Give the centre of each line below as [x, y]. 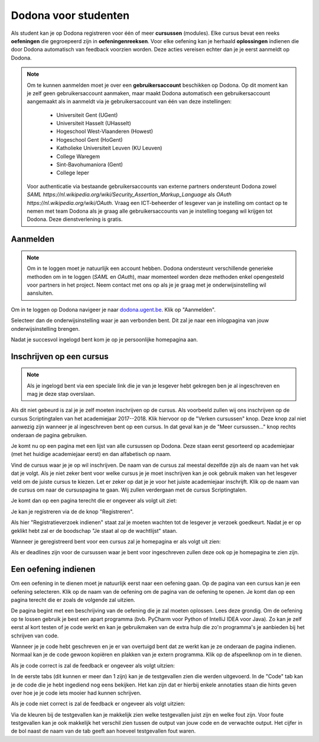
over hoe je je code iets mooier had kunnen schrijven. [76, 693]
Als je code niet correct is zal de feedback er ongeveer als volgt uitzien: [98, 704]
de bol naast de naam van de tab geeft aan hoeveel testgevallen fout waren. [103, 731]
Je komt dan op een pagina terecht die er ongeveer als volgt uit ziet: [94, 501]
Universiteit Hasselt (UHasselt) [94, 123]
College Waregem [78, 156]
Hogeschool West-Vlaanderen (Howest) [105, 131]
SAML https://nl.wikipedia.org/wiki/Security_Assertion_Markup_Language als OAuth [129, 194]
